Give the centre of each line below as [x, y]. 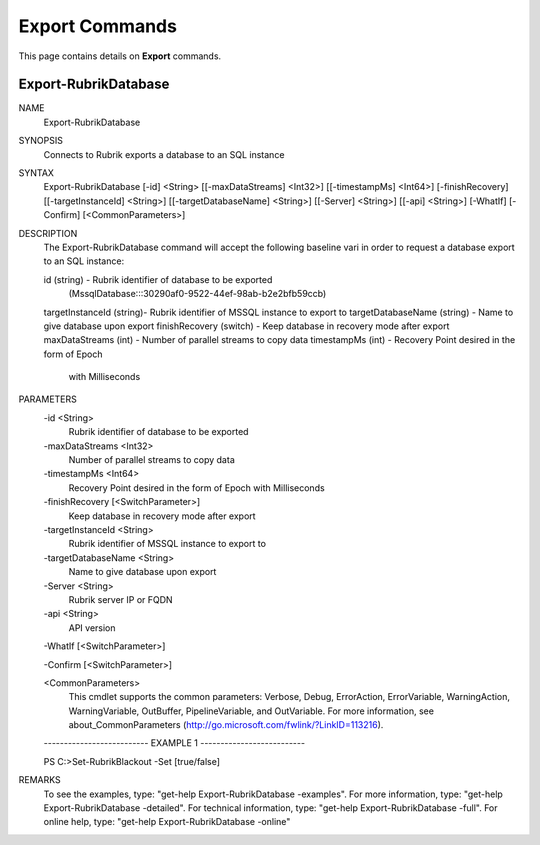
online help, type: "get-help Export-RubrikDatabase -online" [167, 822]
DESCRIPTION [48, 233]
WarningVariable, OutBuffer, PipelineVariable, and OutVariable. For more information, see [251, 711]
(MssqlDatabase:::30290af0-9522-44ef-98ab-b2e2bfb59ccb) [197, 294]
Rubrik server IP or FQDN [121, 599]
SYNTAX [36, 173]
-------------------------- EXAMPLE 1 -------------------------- [174, 743]
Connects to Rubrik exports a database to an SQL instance [164, 154]
